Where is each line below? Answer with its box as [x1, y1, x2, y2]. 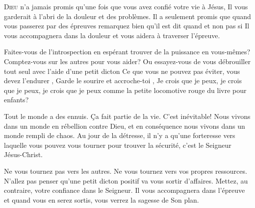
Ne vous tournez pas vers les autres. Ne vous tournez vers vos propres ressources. [4, 165, 247, 176]
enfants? [4, 94, 29, 105]
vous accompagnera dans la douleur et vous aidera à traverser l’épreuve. [4, 30, 220, 40]
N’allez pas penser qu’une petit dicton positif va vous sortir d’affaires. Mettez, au [4, 175, 248, 185]
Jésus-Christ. [4, 149, 43, 160]
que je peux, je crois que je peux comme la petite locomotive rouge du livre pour [4, 85, 247, 95]
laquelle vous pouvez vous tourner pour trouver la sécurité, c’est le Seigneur [4, 139, 231, 150]
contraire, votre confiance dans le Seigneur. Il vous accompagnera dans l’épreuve [4, 185, 245, 195]
